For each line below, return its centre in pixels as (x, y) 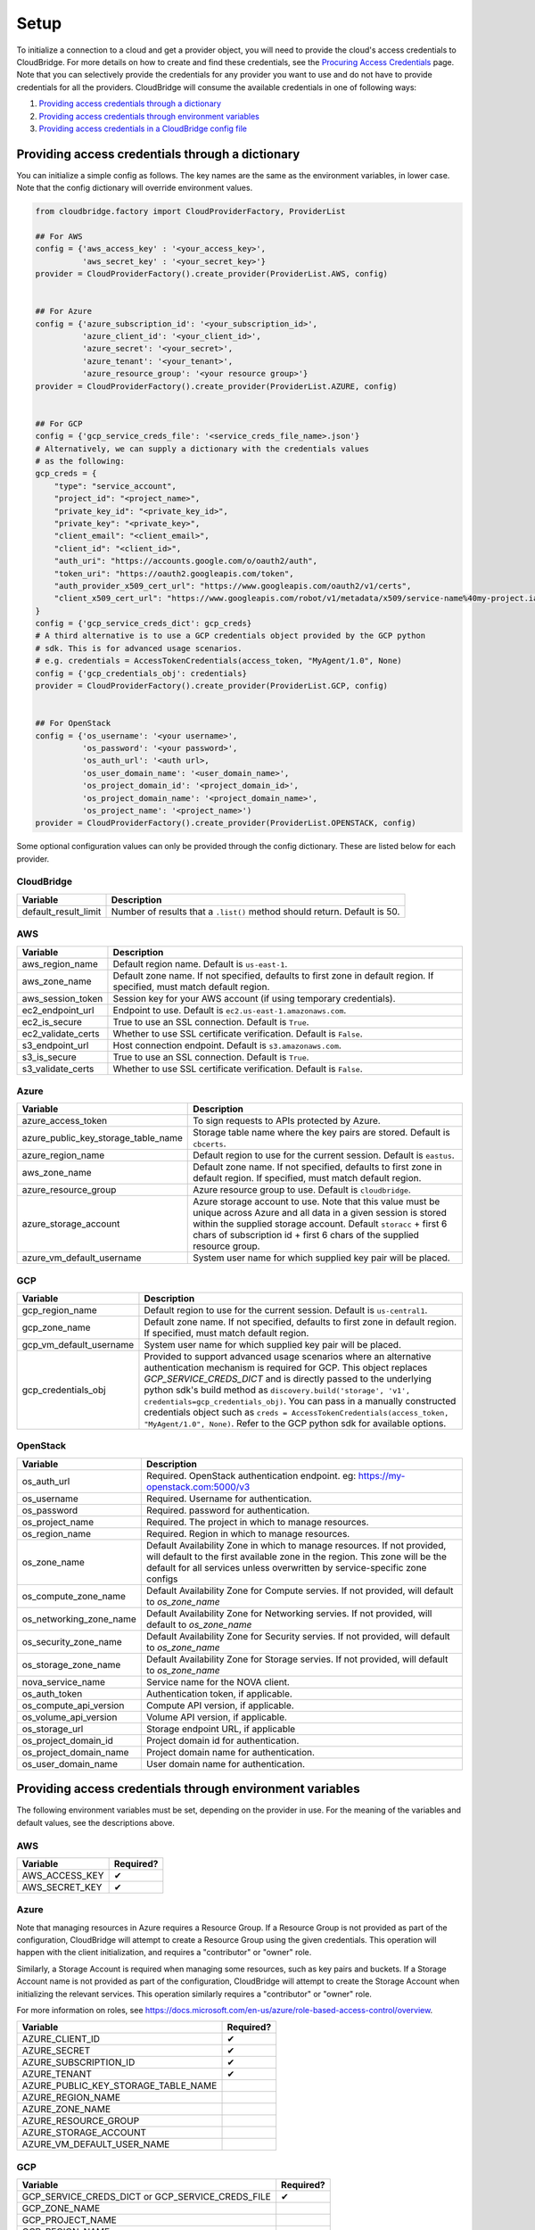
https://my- (382, 1475)
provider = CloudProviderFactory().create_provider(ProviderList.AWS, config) (211, 274)
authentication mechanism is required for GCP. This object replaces (286, 1367)
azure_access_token (65, 1121)
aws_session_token (62, 998)
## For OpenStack (73, 723)
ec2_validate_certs (61, 1033)
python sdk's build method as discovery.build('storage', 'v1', (277, 1390)
